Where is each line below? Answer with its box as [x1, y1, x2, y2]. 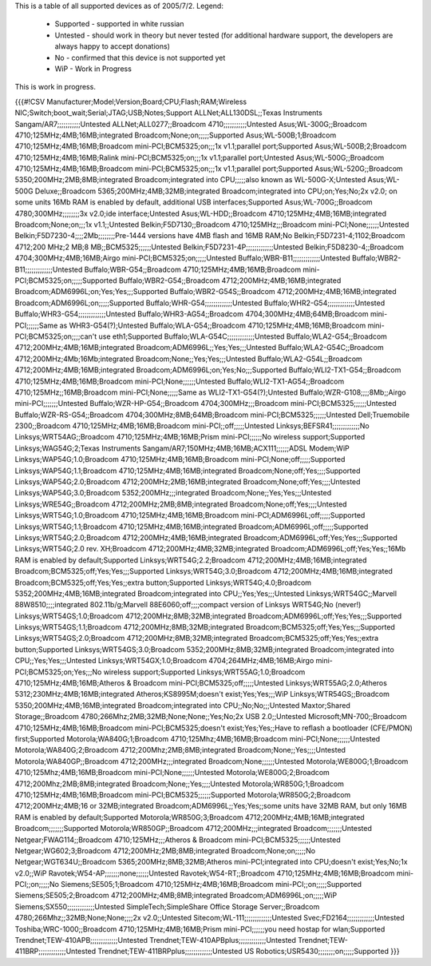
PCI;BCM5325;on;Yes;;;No [14, 667, 102, 677]
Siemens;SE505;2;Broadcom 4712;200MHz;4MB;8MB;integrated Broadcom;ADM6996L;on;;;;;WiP [14, 891, 338, 900]
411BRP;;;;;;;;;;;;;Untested [14, 947, 97, 956]
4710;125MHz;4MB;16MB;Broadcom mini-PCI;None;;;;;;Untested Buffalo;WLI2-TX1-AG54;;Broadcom [14, 376, 345, 386]
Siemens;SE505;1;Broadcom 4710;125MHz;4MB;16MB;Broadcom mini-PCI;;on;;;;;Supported [61, 880, 362, 889]
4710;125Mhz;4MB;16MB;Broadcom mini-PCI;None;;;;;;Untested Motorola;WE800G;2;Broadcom [14, 768, 330, 777]
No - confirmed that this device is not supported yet [54, 53, 226, 62]
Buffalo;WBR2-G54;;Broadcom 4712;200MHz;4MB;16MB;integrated [118, 276, 342, 285]
